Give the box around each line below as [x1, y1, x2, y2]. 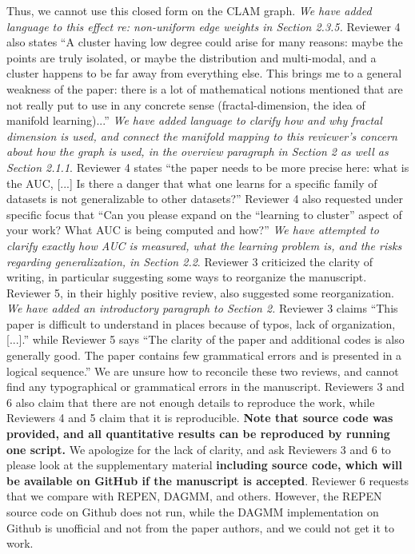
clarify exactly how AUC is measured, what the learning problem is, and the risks [6, 237, 402, 253]
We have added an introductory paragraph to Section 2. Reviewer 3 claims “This [6, 300, 398, 317]
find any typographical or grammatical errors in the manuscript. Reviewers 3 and [6, 378, 405, 395]
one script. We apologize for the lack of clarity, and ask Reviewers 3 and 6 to [6, 440, 391, 457]
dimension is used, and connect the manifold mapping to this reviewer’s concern [6, 127, 397, 144]
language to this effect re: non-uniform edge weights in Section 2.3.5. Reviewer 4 [6, 18, 401, 34]
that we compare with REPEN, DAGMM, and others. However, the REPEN [6, 488, 382, 504]
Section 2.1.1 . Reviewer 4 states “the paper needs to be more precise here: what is [6, 158, 409, 175]
